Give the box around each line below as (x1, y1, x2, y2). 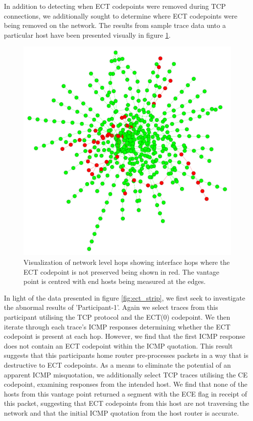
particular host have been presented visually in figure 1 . (4, 29, 171, 40)
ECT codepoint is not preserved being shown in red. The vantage (23, 266, 219, 277)
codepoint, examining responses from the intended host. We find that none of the (4, 379, 248, 389)
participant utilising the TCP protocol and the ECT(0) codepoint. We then (4, 312, 230, 322)
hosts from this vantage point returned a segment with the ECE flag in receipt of (4, 388, 247, 398)
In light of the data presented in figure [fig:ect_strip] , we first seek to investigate (4, 292, 245, 303)
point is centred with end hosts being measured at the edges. (23, 276, 206, 286)
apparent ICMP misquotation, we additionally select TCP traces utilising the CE (4, 369, 248, 379)
